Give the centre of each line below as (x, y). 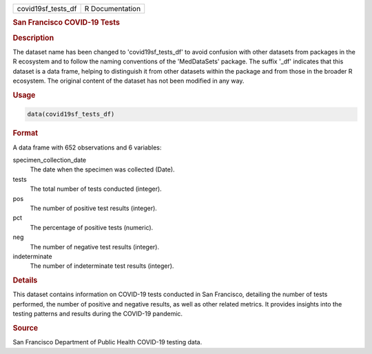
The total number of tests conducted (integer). (96, 189)
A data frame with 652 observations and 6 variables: (87, 147)
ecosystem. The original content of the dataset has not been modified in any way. (128, 81)
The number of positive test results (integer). (94, 208)
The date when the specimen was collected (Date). (102, 169)
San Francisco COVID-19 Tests (66, 23)
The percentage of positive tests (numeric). (92, 227)
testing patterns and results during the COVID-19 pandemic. (97, 314)
